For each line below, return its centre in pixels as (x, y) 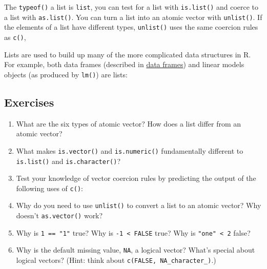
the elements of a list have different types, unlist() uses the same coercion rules (131, 27)
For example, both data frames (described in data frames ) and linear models (124, 64)
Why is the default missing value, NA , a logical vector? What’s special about (136, 250)
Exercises (29, 102)
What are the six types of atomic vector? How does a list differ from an (129, 123)
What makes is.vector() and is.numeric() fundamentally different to (130, 150)
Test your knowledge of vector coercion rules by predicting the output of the (136, 178)
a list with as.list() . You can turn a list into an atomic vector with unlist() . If (133, 17)
